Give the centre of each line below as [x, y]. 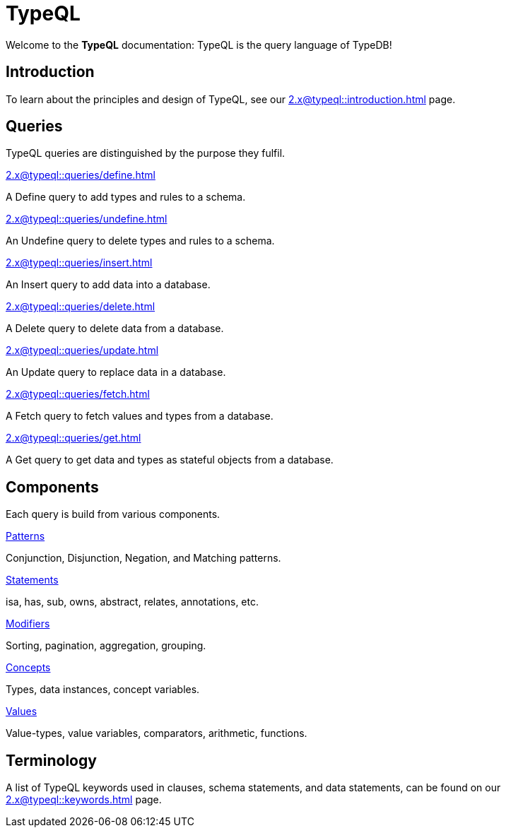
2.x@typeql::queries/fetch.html [78, 394]
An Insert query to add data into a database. [108, 285]
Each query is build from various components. [113, 514]
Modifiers [28, 624]
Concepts [28, 668]
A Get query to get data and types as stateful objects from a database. [170, 460]
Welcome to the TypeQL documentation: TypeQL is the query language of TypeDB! [199, 45]
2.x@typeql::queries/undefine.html [87, 219]
